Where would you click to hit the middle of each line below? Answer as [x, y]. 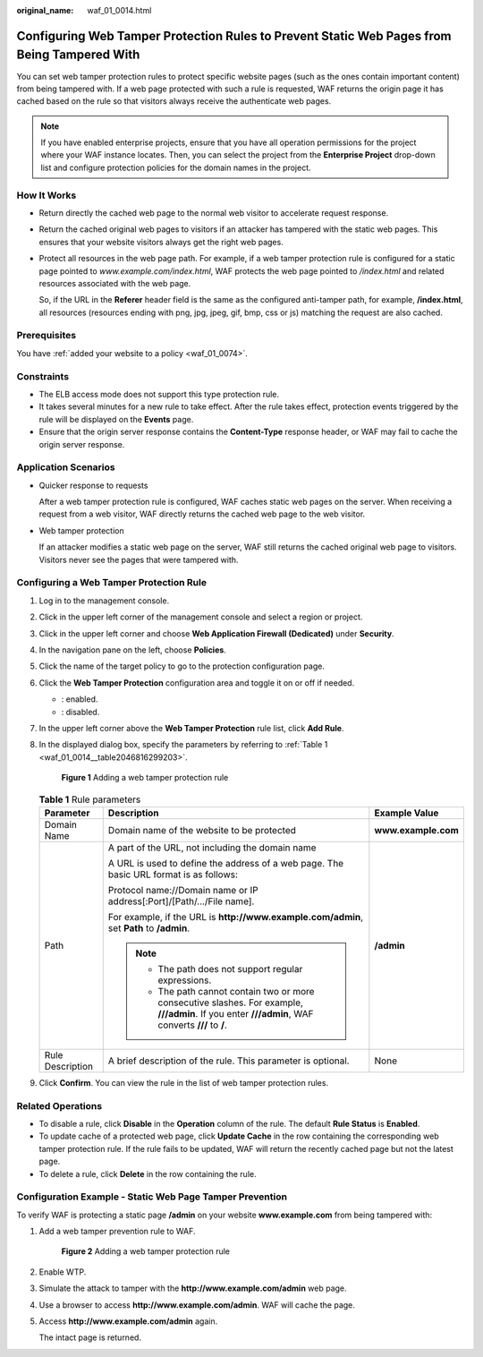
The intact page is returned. [90, 1337]
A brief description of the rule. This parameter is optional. [229, 1061]
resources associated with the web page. [115, 283]
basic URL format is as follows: [173, 875]
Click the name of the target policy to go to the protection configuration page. [182, 666]
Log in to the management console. [104, 601]
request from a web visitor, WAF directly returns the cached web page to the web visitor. [202, 514]
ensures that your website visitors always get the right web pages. [161, 242]
